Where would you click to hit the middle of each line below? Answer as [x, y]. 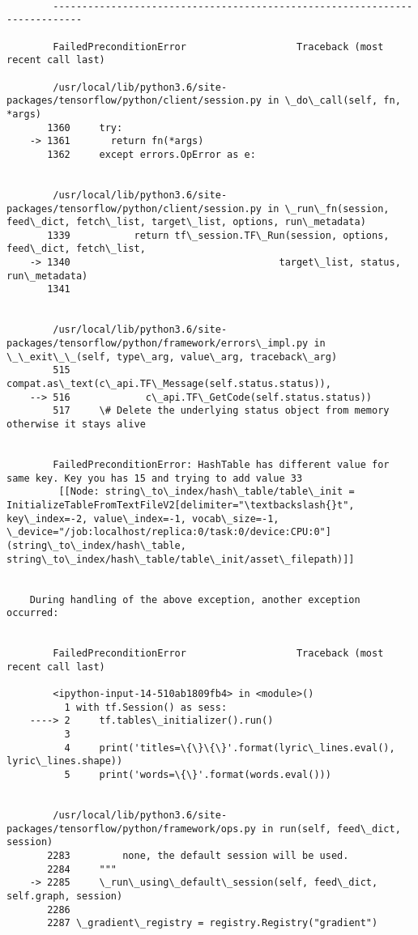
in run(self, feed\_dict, [331, 829]
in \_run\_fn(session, [328, 208]
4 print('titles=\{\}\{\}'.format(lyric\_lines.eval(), [230, 748]
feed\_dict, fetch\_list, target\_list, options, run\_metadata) [186, 222]
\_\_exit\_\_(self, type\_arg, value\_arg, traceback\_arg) [172, 357]
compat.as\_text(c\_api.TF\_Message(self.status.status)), [169, 384]
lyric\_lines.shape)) [65, 761]
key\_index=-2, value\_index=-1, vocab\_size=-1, [143, 518]
